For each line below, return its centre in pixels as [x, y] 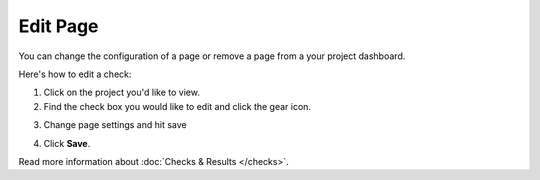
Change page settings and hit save [115, 125]
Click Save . [67, 143]
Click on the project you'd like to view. [121, 92]
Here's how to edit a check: [75, 74]
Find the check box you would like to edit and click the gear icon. [177, 106]
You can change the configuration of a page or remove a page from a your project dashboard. [212, 56]
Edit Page [58, 26]
